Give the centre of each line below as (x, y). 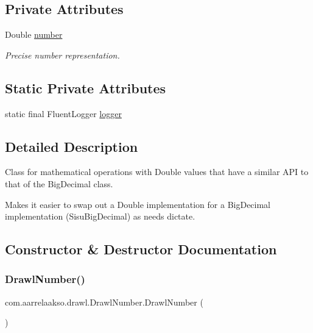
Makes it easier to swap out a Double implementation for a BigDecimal (138, 204)
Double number (34, 34)
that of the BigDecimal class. (59, 183)
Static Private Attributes (86, 88)
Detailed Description (72, 146)
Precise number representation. (62, 55)
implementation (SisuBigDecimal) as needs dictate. (100, 216)
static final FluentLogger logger (63, 113)
